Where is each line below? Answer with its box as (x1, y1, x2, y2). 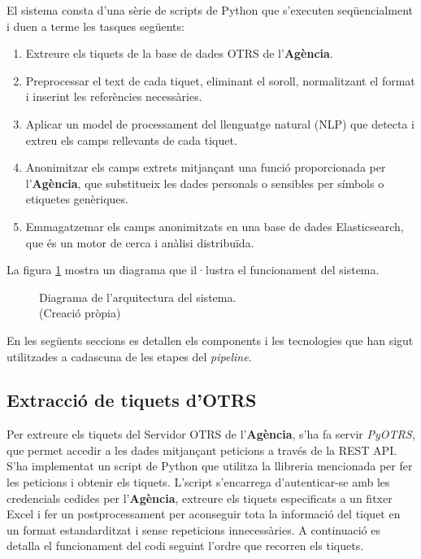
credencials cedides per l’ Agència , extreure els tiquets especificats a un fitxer (7, 489, 393, 506)
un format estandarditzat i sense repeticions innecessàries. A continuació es (7, 521, 381, 538)
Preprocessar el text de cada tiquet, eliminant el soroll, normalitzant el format (25, 72, 415, 89)
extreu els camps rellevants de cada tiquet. (25, 131, 237, 148)
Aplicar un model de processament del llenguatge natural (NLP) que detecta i (25, 115, 415, 132)
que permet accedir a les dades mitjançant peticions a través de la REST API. (7, 441, 397, 458)
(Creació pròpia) (39, 304, 121, 321)
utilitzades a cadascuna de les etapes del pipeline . (7, 347, 252, 365)
